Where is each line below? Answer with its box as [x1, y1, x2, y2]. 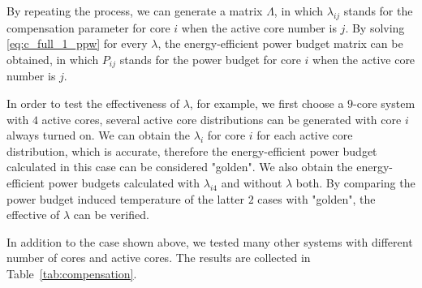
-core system [353, 95, 416, 112]
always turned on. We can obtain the [6, 127, 191, 144]
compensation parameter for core [6, 19, 170, 36]
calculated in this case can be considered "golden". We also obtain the [6, 158, 353, 175]
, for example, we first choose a [189, 95, 344, 112]
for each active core [256, 127, 353, 144]
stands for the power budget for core [119, 50, 301, 67]
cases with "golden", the [257, 190, 376, 207]
